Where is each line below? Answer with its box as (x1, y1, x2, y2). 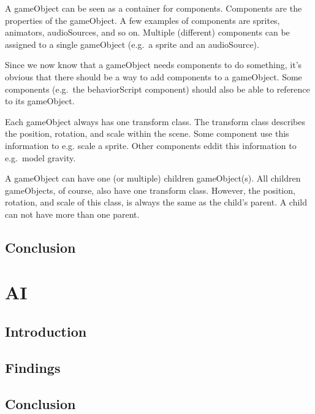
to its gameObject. (5, 94, 75, 107)
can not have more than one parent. (5, 207, 140, 220)
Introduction (5, 322, 87, 341)
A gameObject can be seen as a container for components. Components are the (5, 2, 302, 14)
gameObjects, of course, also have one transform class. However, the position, (5, 183, 295, 196)
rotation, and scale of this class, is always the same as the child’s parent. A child (5, 196, 308, 209)
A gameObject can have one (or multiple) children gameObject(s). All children (5, 172, 301, 185)
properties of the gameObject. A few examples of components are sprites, (5, 13, 280, 26)
